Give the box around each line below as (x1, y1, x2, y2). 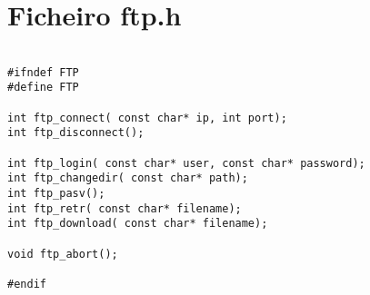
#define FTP (7, 81, 79, 94)
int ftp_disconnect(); (7, 126, 145, 140)
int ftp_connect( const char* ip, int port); (7, 111, 287, 124)
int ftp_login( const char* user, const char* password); (7, 156, 365, 170)
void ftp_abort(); (7, 247, 118, 261)
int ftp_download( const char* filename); (7, 217, 268, 231)
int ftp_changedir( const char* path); (7, 172, 248, 185)
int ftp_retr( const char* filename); (7, 202, 242, 215)
